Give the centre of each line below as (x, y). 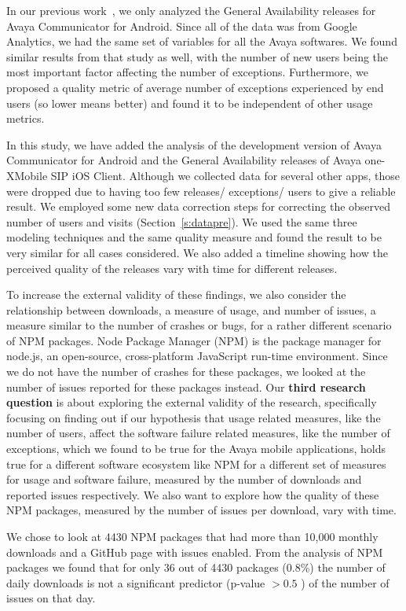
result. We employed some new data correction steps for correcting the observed (199, 206)
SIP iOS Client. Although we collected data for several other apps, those (225, 175)
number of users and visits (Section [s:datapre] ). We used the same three (182, 221)
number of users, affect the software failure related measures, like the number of (198, 433)
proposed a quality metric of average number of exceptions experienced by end (195, 87)
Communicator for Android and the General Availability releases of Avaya (184, 160)
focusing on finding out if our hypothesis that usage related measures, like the (194, 417)
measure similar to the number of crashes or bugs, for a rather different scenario (199, 325)
